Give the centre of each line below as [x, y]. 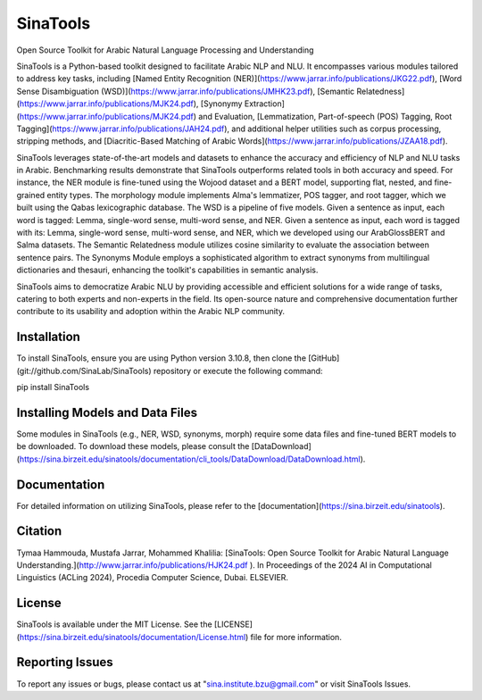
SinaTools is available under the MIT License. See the [115, 624]
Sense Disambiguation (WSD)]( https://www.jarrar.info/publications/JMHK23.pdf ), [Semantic [186, 91]
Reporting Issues [65, 662]
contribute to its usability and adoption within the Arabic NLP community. [151, 312]
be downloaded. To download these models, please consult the [133, 446]
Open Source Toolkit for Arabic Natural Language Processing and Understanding [165, 50]
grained [31, 195]
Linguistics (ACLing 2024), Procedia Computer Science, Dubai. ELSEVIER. [153, 578]
